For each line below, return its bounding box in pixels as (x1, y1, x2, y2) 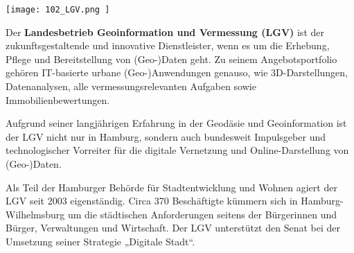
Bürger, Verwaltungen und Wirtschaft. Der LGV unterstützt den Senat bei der (6, 220, 340, 235)
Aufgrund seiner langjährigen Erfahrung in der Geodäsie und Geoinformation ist (6, 116, 347, 130)
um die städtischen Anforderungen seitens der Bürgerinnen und (67, 207, 337, 221)
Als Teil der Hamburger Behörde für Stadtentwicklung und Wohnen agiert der (6, 180, 337, 194)
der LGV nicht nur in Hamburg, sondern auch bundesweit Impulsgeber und (6, 129, 326, 143)
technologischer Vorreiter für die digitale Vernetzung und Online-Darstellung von (6, 143, 349, 157)
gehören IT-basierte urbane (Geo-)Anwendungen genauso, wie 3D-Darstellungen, (6, 65, 348, 80)
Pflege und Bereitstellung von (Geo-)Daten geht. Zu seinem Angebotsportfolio (6, 51, 337, 66)
